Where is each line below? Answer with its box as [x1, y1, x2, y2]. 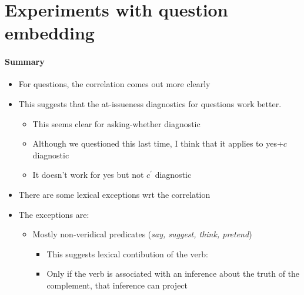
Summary [5, 55, 45, 68]
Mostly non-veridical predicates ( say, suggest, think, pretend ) [32, 228, 252, 240]
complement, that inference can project [46, 279, 188, 291]
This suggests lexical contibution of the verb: [46, 247, 208, 260]
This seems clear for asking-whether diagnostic [32, 117, 201, 130]
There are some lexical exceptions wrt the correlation [18, 188, 211, 200]
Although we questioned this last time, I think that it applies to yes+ [32, 137, 283, 150]
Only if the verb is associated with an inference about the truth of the [46, 267, 300, 280]
